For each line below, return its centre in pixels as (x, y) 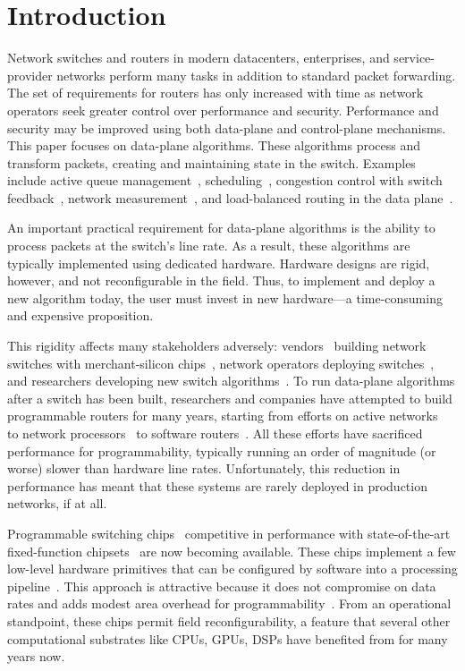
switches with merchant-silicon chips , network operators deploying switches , (221, 363)
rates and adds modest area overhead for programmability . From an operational (229, 603)
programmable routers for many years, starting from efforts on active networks (223, 416)
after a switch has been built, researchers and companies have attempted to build (230, 398)
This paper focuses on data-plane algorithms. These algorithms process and (214, 145)
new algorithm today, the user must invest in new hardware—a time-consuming (225, 297)
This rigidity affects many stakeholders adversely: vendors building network (217, 346)
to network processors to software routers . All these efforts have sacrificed (215, 433)
